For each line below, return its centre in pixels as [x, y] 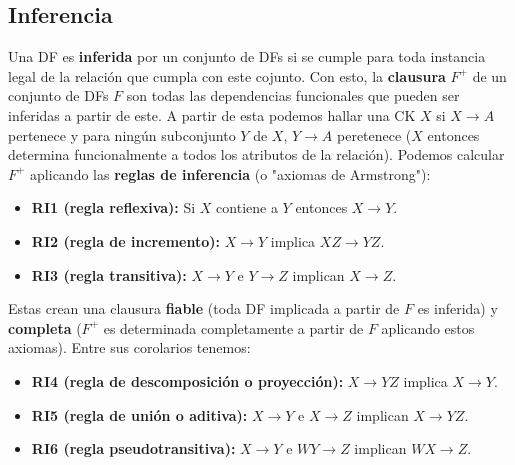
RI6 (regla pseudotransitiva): [133, 448]
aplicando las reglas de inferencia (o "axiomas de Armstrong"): [230, 173]
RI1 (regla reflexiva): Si [113, 207]
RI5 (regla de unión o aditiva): [139, 414]
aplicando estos [428, 327]
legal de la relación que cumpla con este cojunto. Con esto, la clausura [227, 75]
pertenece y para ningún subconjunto [122, 134]
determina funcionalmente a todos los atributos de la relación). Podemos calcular [256, 154]
